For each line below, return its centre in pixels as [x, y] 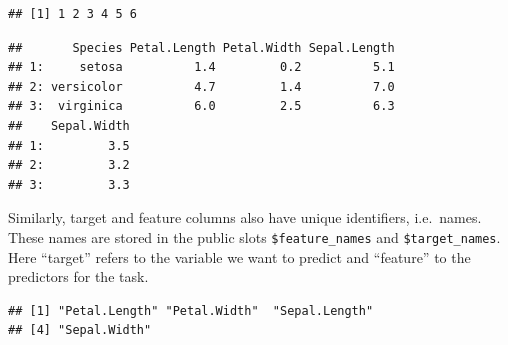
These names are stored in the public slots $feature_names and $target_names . [254, 236]
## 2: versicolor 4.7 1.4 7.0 [201, 86]
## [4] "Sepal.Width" [80, 330]
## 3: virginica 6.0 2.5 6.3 [201, 106]
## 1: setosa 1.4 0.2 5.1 [201, 67]
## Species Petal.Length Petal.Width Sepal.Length [201, 47]
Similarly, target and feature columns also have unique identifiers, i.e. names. [245, 217]
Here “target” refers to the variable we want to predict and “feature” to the [239, 256]
